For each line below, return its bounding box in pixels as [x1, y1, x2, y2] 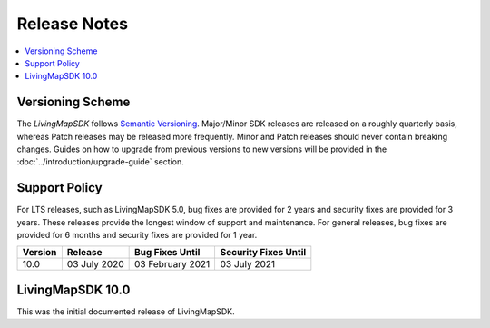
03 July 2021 [220, 258, 276, 271]
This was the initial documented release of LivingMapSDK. [16, 306, 235, 317]
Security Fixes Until [220, 246, 307, 259]
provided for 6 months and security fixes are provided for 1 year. [16, 230, 258, 241]
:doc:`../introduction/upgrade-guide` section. [16, 156, 185, 167]
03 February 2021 [133, 258, 211, 271]
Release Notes [16, 14, 129, 34]
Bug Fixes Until [133, 246, 201, 259]
